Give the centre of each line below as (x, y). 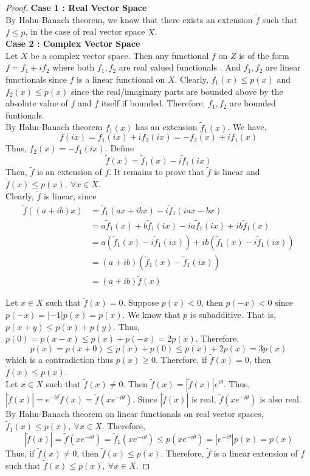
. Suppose (141, 302)
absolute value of (37, 103)
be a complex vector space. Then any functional (120, 55)
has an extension (166, 127)
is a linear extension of (256, 453)
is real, (204, 399)
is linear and (237, 172)
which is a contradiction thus (60, 360)
